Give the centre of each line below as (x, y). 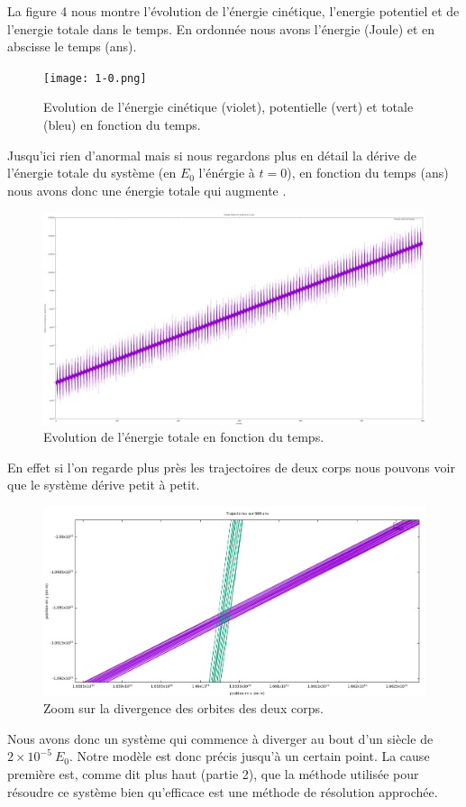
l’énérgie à (227, 173)
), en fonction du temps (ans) (368, 173)
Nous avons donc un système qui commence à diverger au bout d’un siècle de (220, 738)
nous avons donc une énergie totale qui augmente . (147, 190)
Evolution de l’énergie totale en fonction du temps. (184, 437)
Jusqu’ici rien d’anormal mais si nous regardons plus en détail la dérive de (212, 155)
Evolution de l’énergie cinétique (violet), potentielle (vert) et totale (228, 107)
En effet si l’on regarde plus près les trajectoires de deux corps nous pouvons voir (231, 467)
